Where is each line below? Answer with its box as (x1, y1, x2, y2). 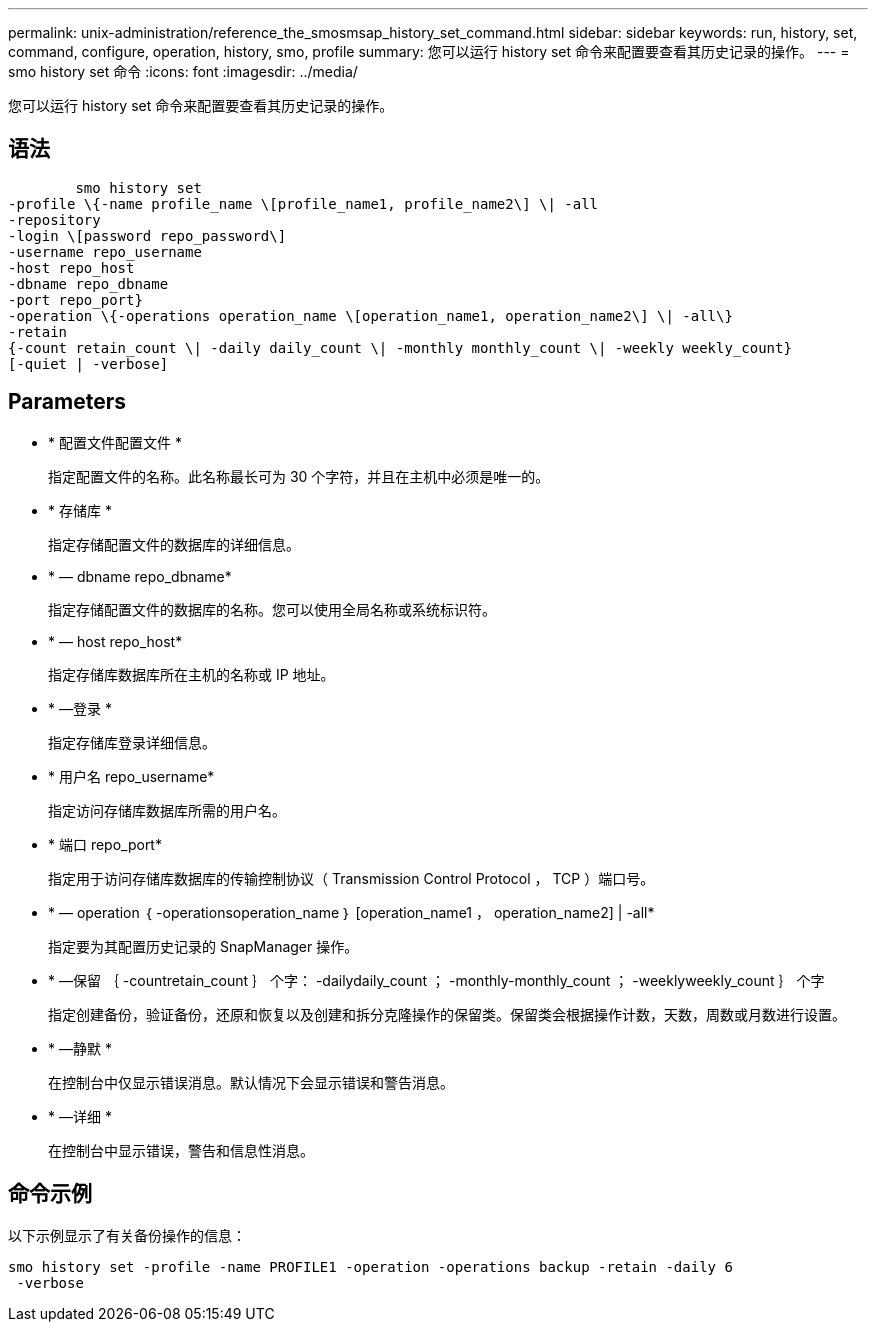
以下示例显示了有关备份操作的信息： (8, 1226, 246, 1244)
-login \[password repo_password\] (8, 227, 287, 244)
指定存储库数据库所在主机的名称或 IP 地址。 (48, 665, 335, 683)
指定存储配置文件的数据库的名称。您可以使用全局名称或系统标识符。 (48, 600, 496, 618)
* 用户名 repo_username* (48, 767, 215, 785)
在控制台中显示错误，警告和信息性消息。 (48, 1141, 314, 1159)
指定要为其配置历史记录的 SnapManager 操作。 (48, 937, 359, 955)
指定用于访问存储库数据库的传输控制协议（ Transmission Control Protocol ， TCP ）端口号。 (48, 869, 655, 887)
